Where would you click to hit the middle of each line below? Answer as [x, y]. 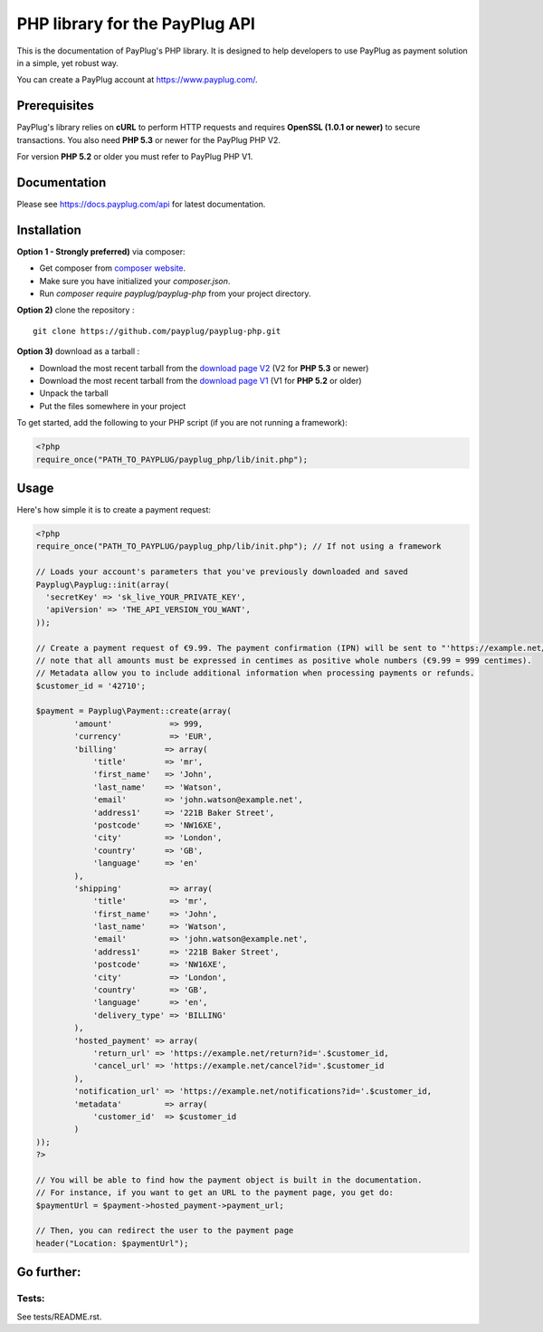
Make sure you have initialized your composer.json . [135, 281]
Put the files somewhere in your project [113, 406]
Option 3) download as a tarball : [78, 351]
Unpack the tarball [74, 393]
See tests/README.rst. [59, 1317]
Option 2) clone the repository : [76, 310]
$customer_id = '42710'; [91, 685]
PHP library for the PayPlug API [136, 24]
